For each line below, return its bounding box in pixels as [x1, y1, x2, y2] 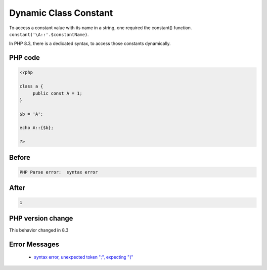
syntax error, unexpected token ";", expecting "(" [34, 254, 133, 260]
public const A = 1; [32, 90, 83, 96]
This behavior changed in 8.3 [9, 227, 69, 233]
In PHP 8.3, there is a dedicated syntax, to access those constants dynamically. [9, 41, 171, 46]
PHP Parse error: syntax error [19, 169, 98, 175]
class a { [19, 84, 44, 89]
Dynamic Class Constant [9, 7, 113, 18]
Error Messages [9, 240, 59, 248]
